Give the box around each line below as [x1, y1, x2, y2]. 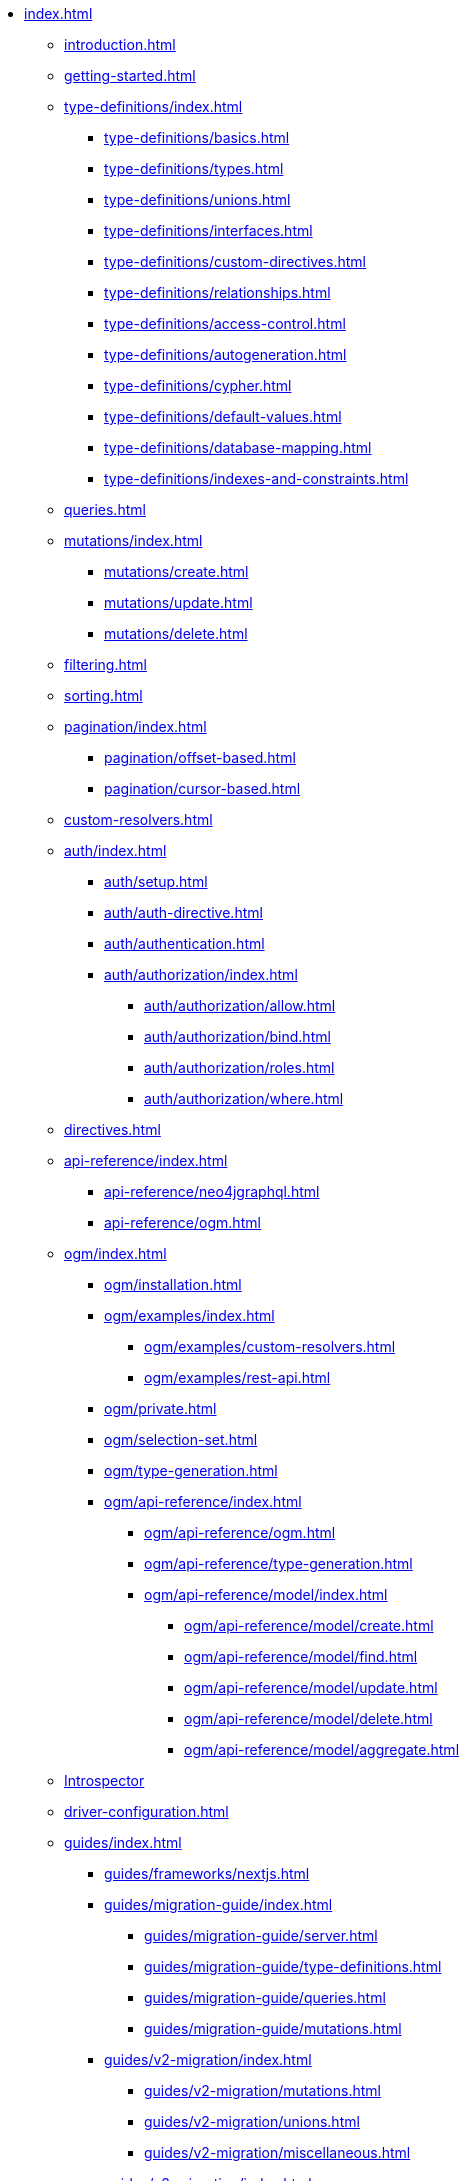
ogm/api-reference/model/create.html [184, 1617, 434, 1634]
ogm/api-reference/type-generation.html [144, 1555, 413, 1572]
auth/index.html [64, 842, 167, 859]
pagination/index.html [64, 718, 207, 735]
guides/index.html [64, 1834, 182, 1851]
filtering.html [64, 656, 147, 673]
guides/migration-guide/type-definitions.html [144, 1958, 442, 1975]
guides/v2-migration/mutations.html [144, 2082, 381, 2099]
